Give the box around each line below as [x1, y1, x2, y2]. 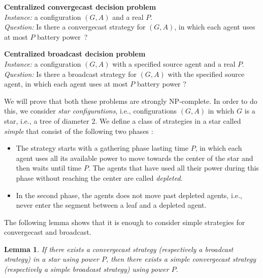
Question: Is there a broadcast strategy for [4, 68, 137, 79]
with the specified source [168, 68, 245, 79]
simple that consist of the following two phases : [4, 125, 153, 136]
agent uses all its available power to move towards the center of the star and [16, 152, 253, 163]
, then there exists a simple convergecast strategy [106, 254, 256, 264]
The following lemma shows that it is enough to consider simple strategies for [4, 216, 245, 227]
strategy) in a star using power [4, 254, 99, 264]
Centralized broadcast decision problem [4, 48, 146, 59]
